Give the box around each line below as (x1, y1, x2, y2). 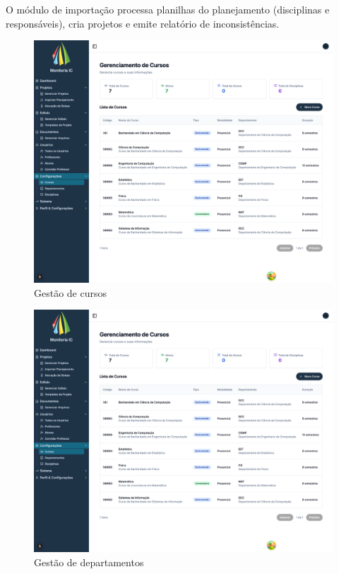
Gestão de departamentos (34, 554, 144, 569)
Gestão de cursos (34, 285, 107, 300)
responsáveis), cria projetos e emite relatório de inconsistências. (6, 16, 280, 30)
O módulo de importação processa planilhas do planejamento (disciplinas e (6, 2, 330, 16)
